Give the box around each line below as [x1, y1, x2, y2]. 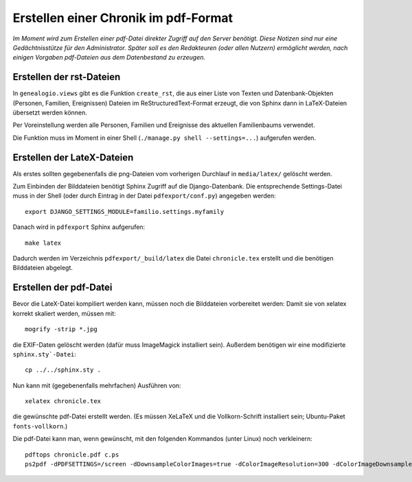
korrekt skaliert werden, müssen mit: [12, 309, 116, 317]
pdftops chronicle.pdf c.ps [25, 450, 119, 459]
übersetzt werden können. [12, 108, 87, 117]
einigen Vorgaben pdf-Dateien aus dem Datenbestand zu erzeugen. [12, 53, 206, 62]
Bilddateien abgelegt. [12, 264, 73, 272]
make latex [25, 239, 62, 247]
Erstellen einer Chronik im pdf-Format [12, 10, 233, 25]
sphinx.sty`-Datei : [12, 350, 77, 358]
